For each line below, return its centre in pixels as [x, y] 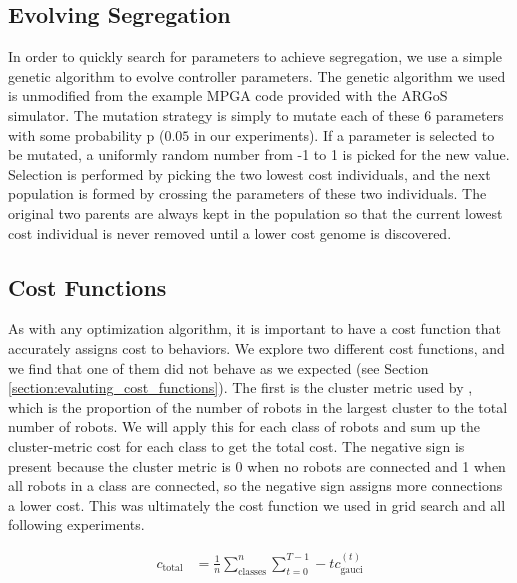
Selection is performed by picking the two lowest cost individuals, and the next [249, 173]
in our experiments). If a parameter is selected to [344, 134]
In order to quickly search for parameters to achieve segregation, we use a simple [255, 56]
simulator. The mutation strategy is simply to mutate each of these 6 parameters [256, 114]
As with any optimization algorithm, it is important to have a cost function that [255, 328]
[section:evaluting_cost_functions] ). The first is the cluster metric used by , [240, 387]
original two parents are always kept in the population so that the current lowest [255, 212]
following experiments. [76, 524]
